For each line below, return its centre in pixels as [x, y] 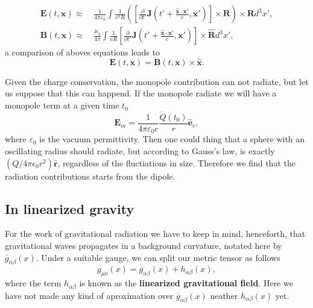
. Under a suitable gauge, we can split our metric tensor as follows [158, 257]
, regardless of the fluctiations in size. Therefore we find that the [176, 162]
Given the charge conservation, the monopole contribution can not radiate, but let [157, 81]
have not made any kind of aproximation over [89, 295]
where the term [33, 283]
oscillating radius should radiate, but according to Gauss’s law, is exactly [140, 150]
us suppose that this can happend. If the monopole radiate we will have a [141, 93]
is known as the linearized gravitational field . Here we [186, 283]
